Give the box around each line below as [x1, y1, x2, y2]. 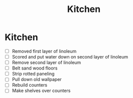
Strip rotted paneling [12, 71, 55, 77]
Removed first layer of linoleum [12, 48, 77, 54]
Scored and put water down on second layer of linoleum [12, 54, 128, 59]
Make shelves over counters [12, 87, 71, 93]
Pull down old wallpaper [12, 76, 62, 82]
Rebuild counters [12, 82, 48, 88]
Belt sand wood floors [12, 65, 58, 71]
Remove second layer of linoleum [12, 59, 81, 65]
